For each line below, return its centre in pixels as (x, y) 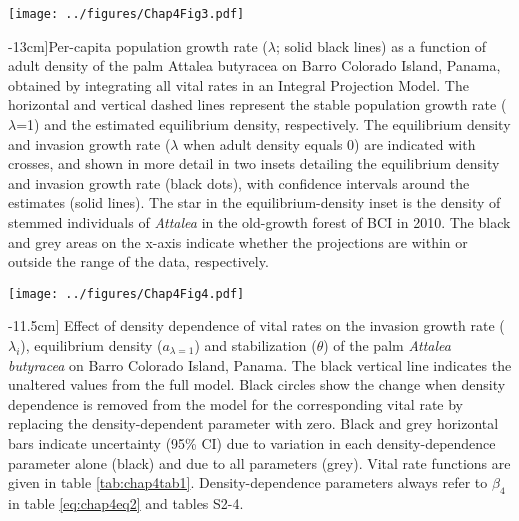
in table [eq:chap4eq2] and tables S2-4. (126, 502)
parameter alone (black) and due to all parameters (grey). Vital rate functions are (259, 462)
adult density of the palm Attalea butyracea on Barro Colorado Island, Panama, (254, 65)
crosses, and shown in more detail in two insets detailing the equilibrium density (254, 163)
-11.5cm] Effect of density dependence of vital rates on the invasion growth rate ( (256, 325)
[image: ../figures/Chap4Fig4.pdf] (126, 293)
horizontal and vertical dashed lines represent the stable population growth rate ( (257, 104)
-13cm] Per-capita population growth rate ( (138, 45)
